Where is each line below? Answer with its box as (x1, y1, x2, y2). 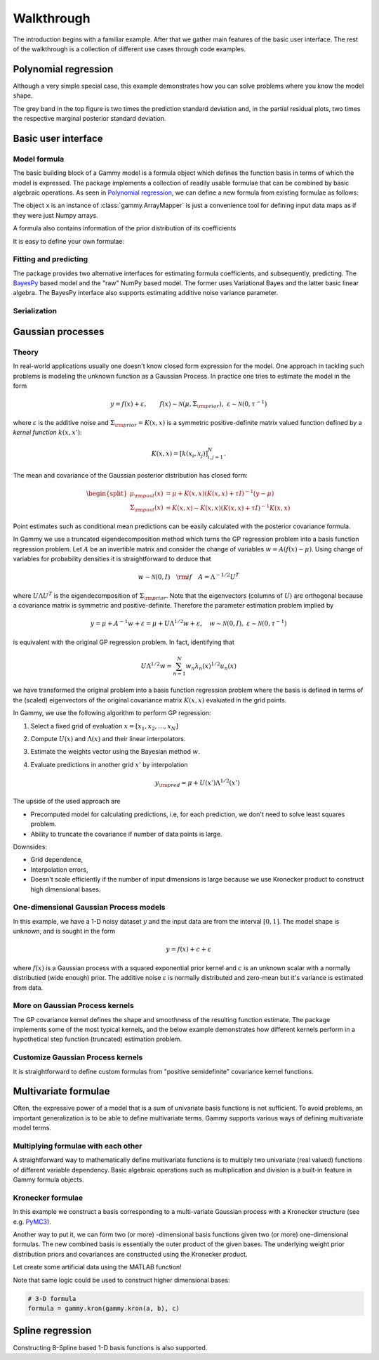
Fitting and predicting (13, 254, 88, 264)
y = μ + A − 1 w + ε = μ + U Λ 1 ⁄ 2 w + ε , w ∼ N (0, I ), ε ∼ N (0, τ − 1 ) (90, 618, 287, 628)
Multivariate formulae (13, 1085, 110, 1097)
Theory (13, 347, 39, 357)
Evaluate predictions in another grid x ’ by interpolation (30, 760, 188, 769)
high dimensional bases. (30, 885, 101, 894)
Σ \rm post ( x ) (130, 504, 164, 514)
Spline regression (13, 1325, 92, 1337)
